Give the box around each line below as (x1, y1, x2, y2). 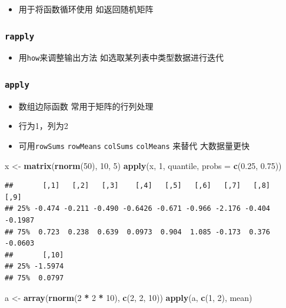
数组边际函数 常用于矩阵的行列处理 (18, 100, 154, 112)
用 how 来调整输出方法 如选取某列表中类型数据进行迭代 (18, 51, 224, 64)
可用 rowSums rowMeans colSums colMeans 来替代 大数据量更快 (18, 140, 250, 151)
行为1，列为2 (18, 120, 68, 132)
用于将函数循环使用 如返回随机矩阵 (18, 3, 154, 15)
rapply (5, 31, 35, 41)
